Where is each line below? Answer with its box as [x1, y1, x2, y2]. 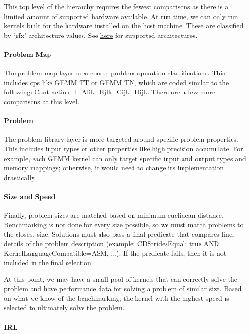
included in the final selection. [4, 258, 93, 268]
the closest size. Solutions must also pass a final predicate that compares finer [4, 229, 235, 239]
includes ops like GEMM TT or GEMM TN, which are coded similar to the [4, 77, 229, 87]
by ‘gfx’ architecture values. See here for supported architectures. [4, 30, 198, 40]
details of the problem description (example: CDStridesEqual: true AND [4, 238, 219, 248]
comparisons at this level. [4, 96, 80, 106]
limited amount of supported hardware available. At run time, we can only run [4, 11, 238, 21]
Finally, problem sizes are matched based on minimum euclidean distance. [4, 210, 224, 220]
